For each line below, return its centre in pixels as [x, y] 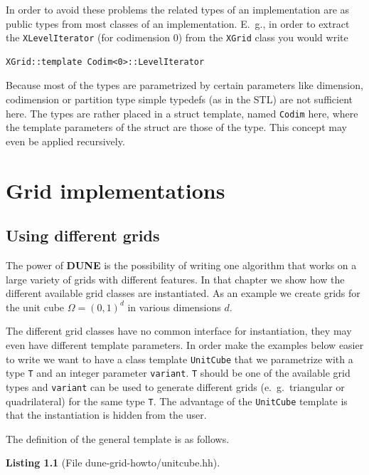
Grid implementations [116, 190]
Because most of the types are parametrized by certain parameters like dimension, [184, 85]
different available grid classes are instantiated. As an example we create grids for [183, 293]
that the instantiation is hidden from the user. [106, 415]
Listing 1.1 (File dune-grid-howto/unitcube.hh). [113, 463]
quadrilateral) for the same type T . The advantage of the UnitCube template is [177, 401]
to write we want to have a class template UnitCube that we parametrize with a [180, 359]
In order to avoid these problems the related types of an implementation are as [178, 9]
